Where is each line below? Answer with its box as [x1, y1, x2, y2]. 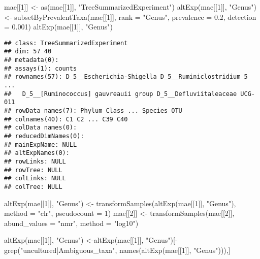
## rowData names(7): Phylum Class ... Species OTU [4, 107, 182, 115]
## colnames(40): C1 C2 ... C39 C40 [4, 115, 128, 123]
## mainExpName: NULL [4, 141, 77, 148]
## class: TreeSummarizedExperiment [4, 39, 128, 47]
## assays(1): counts [4, 64, 77, 72]
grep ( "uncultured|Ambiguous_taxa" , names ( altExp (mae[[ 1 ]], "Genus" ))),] [4, 244, 231, 255]
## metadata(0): [4, 56, 59, 64]
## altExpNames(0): [4, 149, 70, 157]
